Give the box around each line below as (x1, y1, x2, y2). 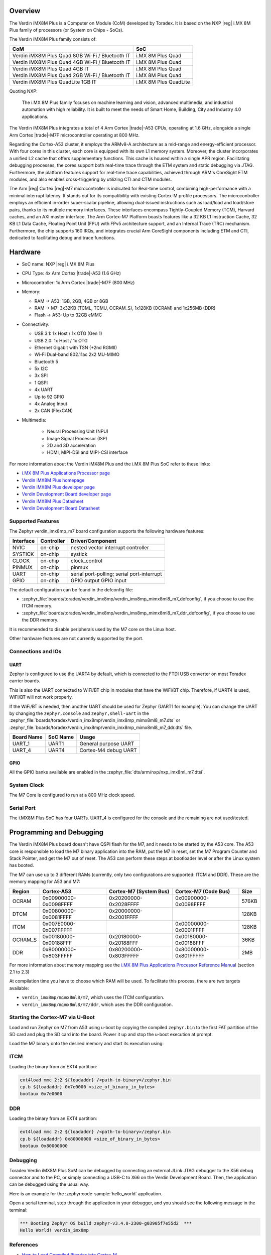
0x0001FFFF (175, 926, 205, 933)
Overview (9, 7, 41, 15)
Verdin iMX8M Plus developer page (22, 484, 95, 490)
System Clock (9, 781, 44, 788)
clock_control (70, 557, 103, 564)
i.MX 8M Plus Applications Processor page (22, 470, 110, 476)
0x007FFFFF (42, 926, 73, 933)
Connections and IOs (9, 648, 62, 655)
